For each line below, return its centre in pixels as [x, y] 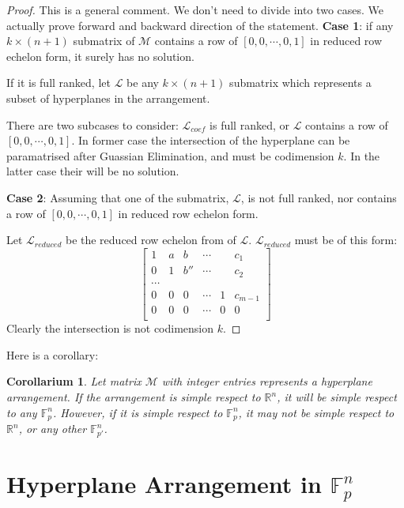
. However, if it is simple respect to [138, 412]
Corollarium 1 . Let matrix [74, 381]
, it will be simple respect [337, 397]
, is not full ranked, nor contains [319, 197]
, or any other [53, 429]
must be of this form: [346, 240]
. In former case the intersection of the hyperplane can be [211, 140]
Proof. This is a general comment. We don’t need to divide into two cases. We [195, 9]
